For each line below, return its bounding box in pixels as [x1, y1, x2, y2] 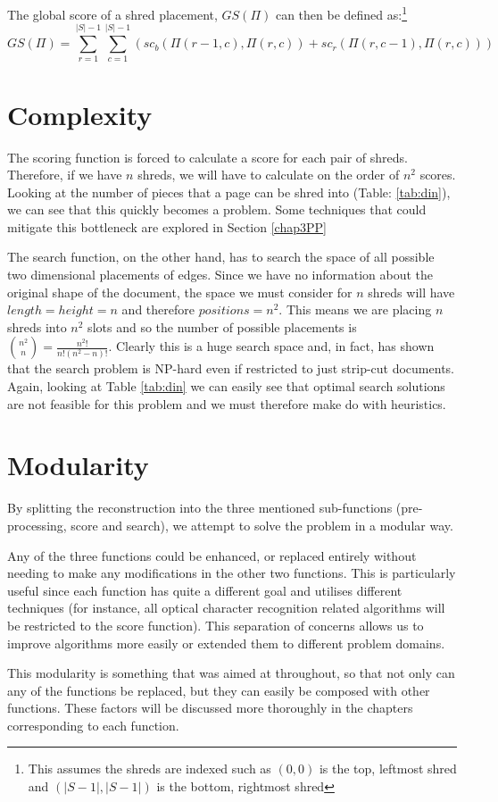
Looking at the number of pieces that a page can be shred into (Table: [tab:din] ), [7, 182, 451, 201]
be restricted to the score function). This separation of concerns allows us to [7, 615, 424, 634]
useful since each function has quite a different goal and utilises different [7, 581, 403, 599]
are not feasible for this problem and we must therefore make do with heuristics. [7, 394, 446, 413]
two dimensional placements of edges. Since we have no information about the [7, 265, 434, 284]
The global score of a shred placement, [7, 4, 218, 23]
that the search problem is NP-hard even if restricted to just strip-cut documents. [7, 359, 454, 378]
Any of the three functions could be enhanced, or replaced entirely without [7, 546, 417, 564]
